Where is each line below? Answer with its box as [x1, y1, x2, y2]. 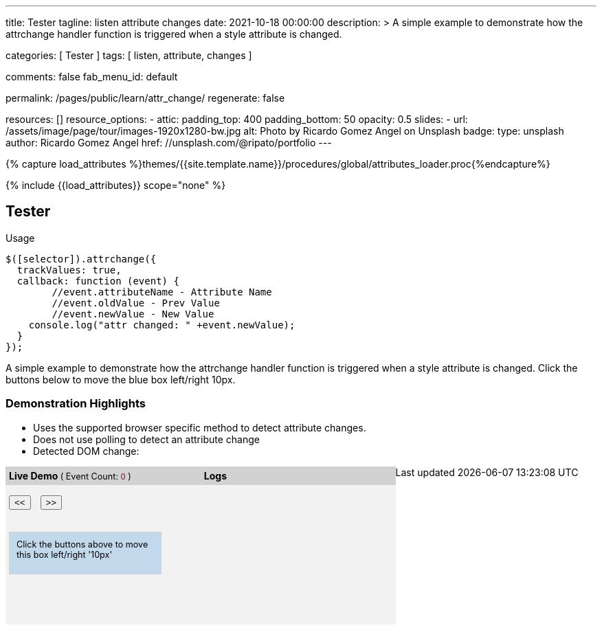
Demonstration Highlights [5, 396, 146, 411]
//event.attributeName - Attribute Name [52, 286, 272, 297]
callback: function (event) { [16, 275, 179, 286]
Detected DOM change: [33, 445, 140, 457]
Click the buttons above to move [16, 539, 148, 550]
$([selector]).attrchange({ [5, 253, 157, 265]
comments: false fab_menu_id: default [5, 71, 178, 82]
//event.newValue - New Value [52, 308, 214, 319]
